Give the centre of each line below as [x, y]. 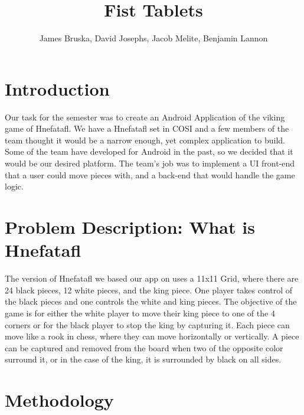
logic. [14, 186]
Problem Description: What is [130, 227]
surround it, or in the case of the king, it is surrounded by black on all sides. [143, 359]
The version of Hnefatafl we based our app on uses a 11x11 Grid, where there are [152, 278]
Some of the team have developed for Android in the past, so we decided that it [149, 151]
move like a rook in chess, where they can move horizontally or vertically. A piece [152, 336]
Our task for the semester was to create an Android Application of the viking [145, 117]
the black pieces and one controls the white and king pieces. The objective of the [151, 301]
